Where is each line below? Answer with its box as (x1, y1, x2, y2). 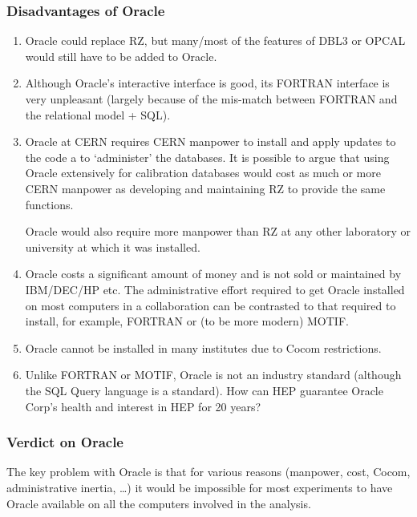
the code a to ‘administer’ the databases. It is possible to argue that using (25, 148, 390, 165)
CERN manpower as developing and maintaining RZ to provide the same (25, 180, 386, 196)
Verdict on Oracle (6, 432, 123, 452)
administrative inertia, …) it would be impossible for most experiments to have (6, 479, 393, 495)
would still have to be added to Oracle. (25, 47, 217, 64)
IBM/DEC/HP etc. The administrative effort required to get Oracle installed (25, 281, 405, 297)
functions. (25, 196, 74, 212)
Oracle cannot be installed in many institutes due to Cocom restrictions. (25, 339, 382, 356)
